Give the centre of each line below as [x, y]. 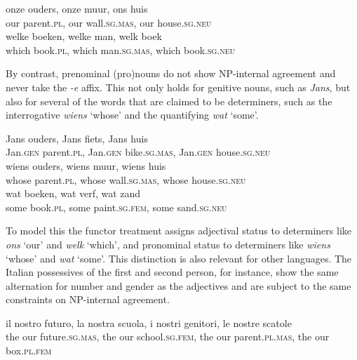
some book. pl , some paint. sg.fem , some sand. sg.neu [116, 207]
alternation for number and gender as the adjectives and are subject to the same [178, 285]
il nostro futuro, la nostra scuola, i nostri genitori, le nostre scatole [149, 322]
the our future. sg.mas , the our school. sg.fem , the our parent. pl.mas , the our [168, 336]
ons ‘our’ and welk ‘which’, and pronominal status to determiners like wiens [168, 244]
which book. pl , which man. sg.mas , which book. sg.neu [121, 49]
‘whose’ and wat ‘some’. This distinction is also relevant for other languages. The [179, 258]
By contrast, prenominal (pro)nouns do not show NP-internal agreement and [171, 73]
